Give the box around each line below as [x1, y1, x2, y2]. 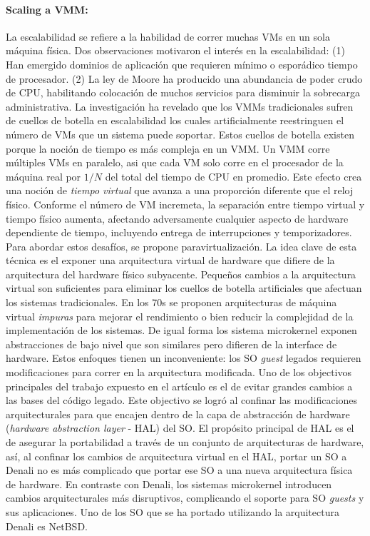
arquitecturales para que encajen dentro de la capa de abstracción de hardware [6, 406, 350, 421]
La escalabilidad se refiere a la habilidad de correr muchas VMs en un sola [6, 29, 330, 44]
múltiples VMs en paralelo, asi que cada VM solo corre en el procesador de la [6, 155, 344, 170]
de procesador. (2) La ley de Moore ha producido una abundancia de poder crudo [6, 71, 363, 86]
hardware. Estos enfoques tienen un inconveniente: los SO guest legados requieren [6, 350, 361, 365]
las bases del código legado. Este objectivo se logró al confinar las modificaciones [6, 393, 358, 408]
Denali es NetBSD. [6, 518, 88, 533]
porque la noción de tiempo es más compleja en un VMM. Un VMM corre [6, 141, 330, 156]
